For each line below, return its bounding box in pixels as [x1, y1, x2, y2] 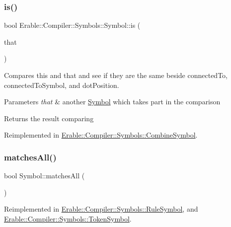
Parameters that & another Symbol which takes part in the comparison [4, 96, 221, 107]
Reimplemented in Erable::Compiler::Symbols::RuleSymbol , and [4, 204, 198, 214]
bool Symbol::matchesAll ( [4, 170, 85, 181]
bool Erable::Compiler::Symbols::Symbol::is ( [4, 20, 141, 30]
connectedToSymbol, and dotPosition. [4, 79, 119, 90]
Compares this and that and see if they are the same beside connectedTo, [4, 70, 228, 80]
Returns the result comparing [4, 113, 94, 123]
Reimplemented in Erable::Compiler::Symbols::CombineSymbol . [4, 130, 198, 140]
